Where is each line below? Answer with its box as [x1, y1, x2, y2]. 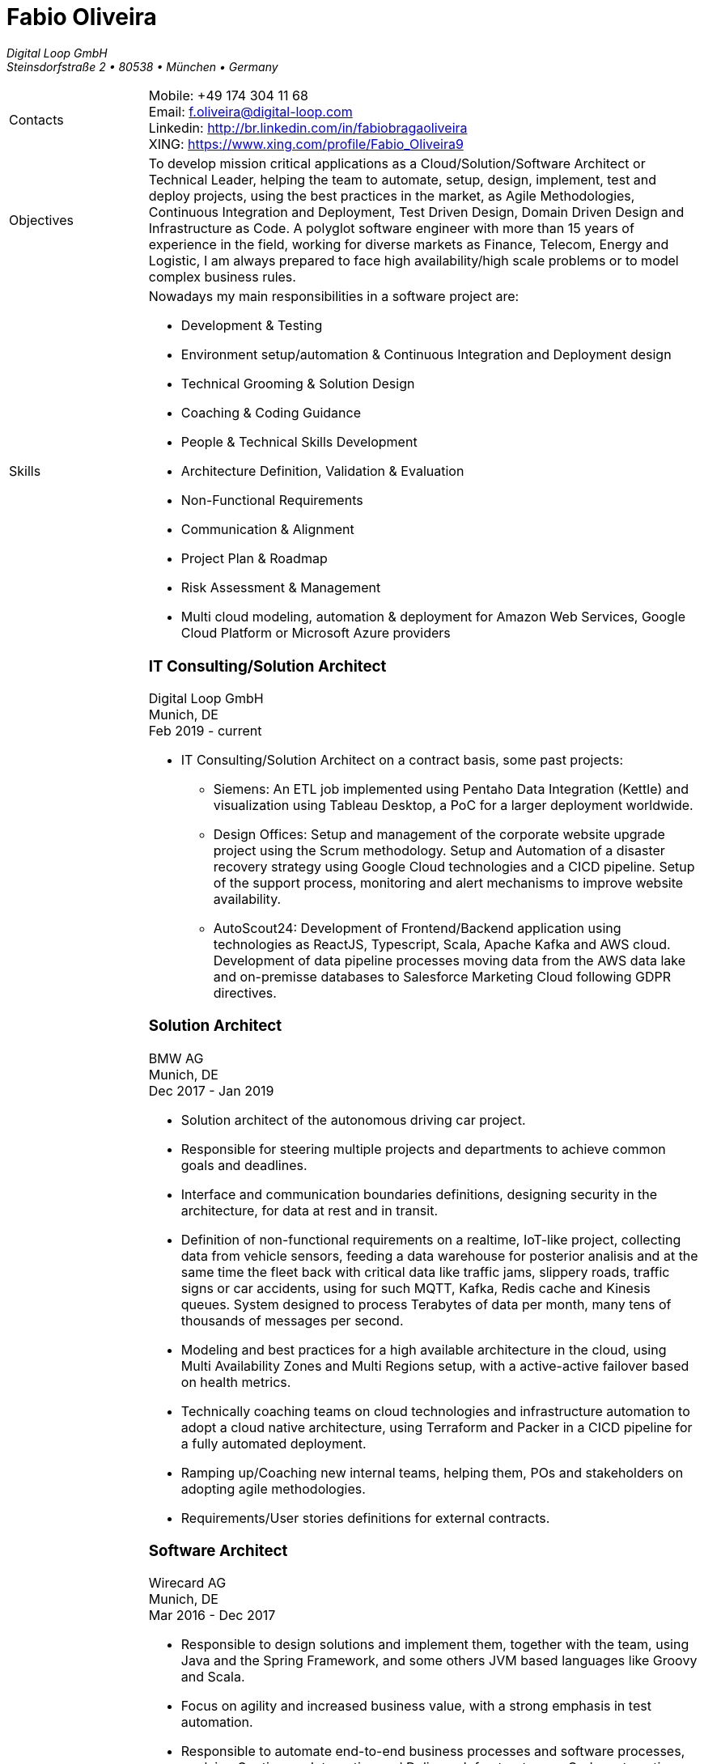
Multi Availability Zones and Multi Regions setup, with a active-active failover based [180, 1357, 689, 1374]
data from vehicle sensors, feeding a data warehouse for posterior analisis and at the [180, 1247, 698, 1264]
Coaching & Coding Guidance [180, 404, 361, 421]
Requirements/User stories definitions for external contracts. [180, 1509, 550, 1526]
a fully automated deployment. [180, 1435, 367, 1452]
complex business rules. [148, 268, 296, 285]
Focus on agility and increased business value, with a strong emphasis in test [180, 1698, 651, 1715]
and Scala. [180, 1669, 245, 1686]
